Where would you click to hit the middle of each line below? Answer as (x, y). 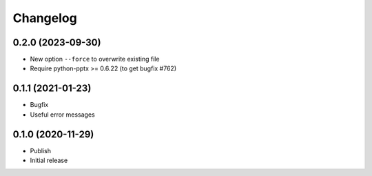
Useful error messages (63, 115)
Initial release (49, 160)
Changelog (45, 18)
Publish (41, 150)
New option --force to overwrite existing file (95, 59)
